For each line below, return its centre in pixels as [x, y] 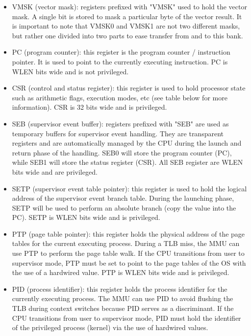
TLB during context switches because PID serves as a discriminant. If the [123, 308]
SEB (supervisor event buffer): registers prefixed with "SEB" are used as [120, 123]
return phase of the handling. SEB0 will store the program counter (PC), [122, 152]
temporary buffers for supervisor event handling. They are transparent [118, 133]
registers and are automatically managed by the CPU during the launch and [127, 143]
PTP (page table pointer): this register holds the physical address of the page [128, 233]
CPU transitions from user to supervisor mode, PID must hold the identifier [126, 318]
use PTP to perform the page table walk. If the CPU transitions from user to [128, 253]
